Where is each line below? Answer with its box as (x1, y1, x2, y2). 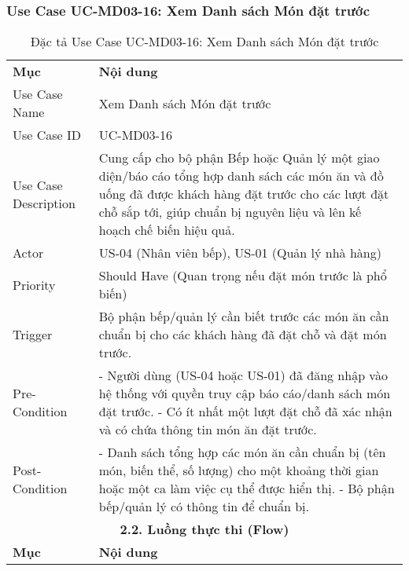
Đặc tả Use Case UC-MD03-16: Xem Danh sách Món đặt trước (30, 32, 379, 51)
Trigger (13, 325, 53, 344)
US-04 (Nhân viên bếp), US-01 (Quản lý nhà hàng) (98, 243, 381, 262)
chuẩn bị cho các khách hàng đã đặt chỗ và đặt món (98, 325, 387, 344)
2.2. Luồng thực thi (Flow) (120, 520, 289, 539)
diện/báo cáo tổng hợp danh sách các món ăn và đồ (98, 167, 384, 185)
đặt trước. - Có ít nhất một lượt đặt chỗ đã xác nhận (98, 402, 392, 421)
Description (13, 193, 76, 212)
